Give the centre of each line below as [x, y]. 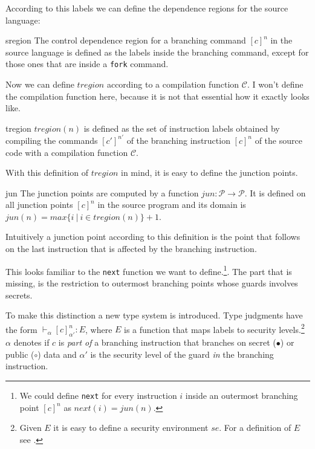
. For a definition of [255, 428]
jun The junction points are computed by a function [102, 192]
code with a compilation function [67, 152]
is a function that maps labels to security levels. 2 [214, 328]
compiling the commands [52, 140]
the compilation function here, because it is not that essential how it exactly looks [157, 96]
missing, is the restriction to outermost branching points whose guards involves [152, 283]
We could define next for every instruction [98, 395]
